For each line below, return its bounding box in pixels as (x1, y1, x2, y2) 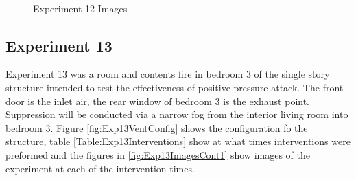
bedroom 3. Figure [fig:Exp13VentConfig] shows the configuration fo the (5, 120, 308, 135)
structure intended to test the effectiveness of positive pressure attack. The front (5, 80, 344, 94)
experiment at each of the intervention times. (5, 161, 195, 175)
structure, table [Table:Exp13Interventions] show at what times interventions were (5, 134, 351, 148)
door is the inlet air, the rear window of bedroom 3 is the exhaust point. (5, 93, 310, 108)
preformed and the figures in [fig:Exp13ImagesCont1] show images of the (5, 147, 310, 161)
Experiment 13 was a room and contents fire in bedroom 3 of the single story (5, 67, 330, 81)
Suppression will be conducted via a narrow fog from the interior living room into (5, 107, 348, 122)
